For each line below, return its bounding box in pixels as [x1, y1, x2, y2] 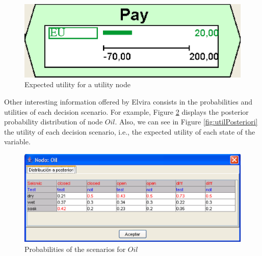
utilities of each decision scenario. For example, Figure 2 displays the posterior [4, 106, 249, 117]
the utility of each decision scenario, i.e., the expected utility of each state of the [4, 126, 255, 137]
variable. [4, 136, 31, 147]
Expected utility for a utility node [24, 79, 130, 90]
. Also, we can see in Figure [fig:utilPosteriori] [115, 116, 258, 127]
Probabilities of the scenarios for [24, 243, 126, 254]
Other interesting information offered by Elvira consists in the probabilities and [4, 96, 252, 107]
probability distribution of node [4, 116, 103, 127]
